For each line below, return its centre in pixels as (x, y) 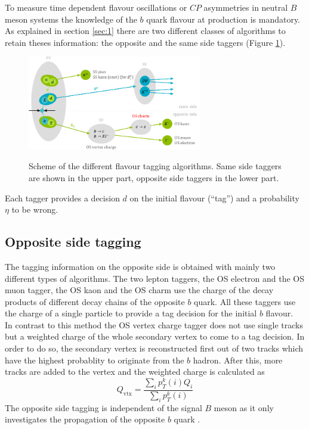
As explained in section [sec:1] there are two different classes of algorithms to (145, 31)
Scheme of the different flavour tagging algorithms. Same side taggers (155, 166)
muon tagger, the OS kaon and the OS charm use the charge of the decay (139, 290)
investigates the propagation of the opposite (85, 419)
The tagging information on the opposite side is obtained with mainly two (140, 266)
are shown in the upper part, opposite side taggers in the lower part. (154, 177)
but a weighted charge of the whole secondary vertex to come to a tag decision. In (155, 336)
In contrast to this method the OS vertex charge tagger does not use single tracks (154, 324)
